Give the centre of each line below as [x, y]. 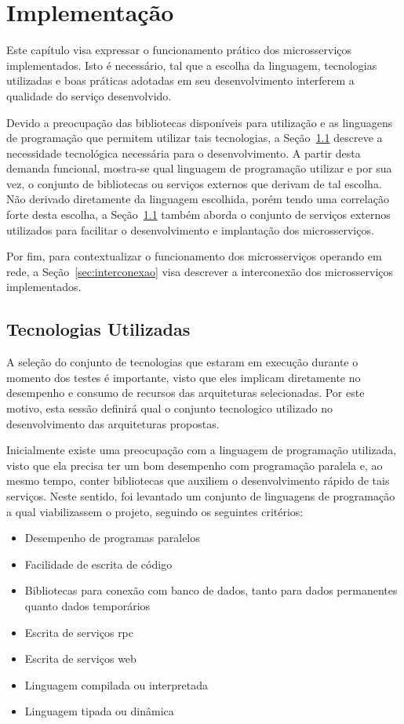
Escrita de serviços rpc [79, 632]
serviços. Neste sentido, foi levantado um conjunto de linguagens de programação [201, 495]
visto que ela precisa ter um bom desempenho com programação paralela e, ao [195, 465]
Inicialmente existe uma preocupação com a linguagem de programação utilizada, [202, 450]
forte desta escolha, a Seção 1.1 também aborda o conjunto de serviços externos [198, 215]
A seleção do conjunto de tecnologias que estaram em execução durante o [182, 362]
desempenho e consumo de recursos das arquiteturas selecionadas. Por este [186, 393]
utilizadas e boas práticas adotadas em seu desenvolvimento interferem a [180, 80]
